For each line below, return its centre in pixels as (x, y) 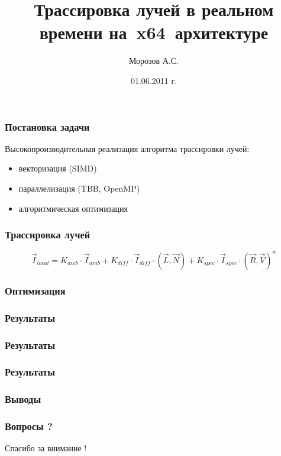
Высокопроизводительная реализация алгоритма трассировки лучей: (127, 148)
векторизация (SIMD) (58, 168)
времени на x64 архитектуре (154, 32)
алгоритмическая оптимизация (73, 208)
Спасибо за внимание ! (46, 448)
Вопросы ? (29, 426)
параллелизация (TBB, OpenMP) (79, 188)
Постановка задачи (47, 126)
